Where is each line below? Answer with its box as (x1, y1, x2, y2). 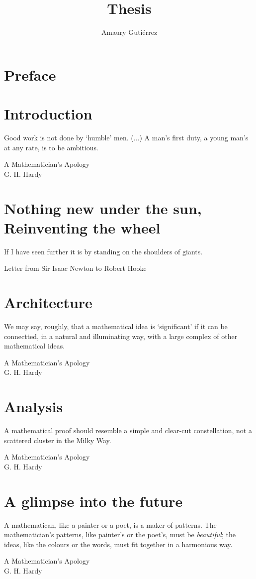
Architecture (4, 292, 92, 313)
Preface (4, 64, 56, 85)
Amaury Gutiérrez (101, 27, 158, 37)
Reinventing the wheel (4, 217, 161, 237)
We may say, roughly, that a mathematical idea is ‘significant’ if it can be (4, 321, 228, 332)
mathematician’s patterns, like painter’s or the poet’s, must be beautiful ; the (4, 529, 236, 540)
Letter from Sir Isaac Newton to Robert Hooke (4, 263, 147, 273)
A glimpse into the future (4, 490, 183, 511)
